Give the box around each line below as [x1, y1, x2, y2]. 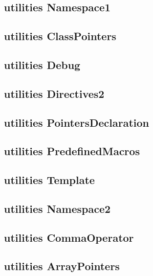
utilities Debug [4, 57, 81, 72]
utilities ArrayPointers [4, 258, 120, 274]
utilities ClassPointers [4, 28, 116, 44]
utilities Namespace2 [4, 201, 111, 216]
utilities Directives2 [4, 86, 105, 101]
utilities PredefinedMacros [4, 143, 140, 159]
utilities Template [4, 172, 95, 187]
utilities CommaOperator [4, 230, 134, 245]
